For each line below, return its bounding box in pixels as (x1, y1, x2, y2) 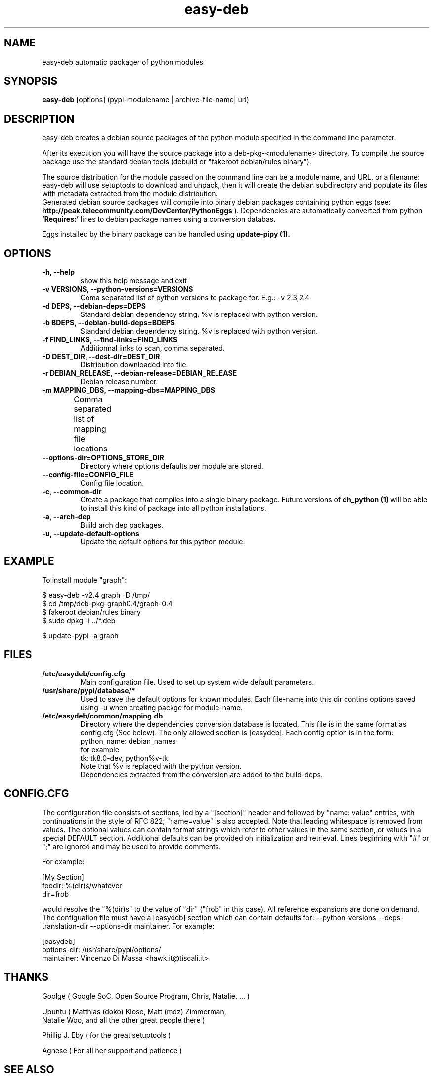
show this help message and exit (80, 276, 187, 285)
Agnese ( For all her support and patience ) (42, 1046, 182, 1055)
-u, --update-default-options (42, 529, 139, 538)
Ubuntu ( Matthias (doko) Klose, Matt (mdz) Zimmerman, (42, 1007, 226, 1016)
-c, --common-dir (42, 487, 102, 496)
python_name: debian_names (80, 736, 176, 745)
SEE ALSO (4, 1063, 54, 1076)
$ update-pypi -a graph (42, 631, 119, 640)
